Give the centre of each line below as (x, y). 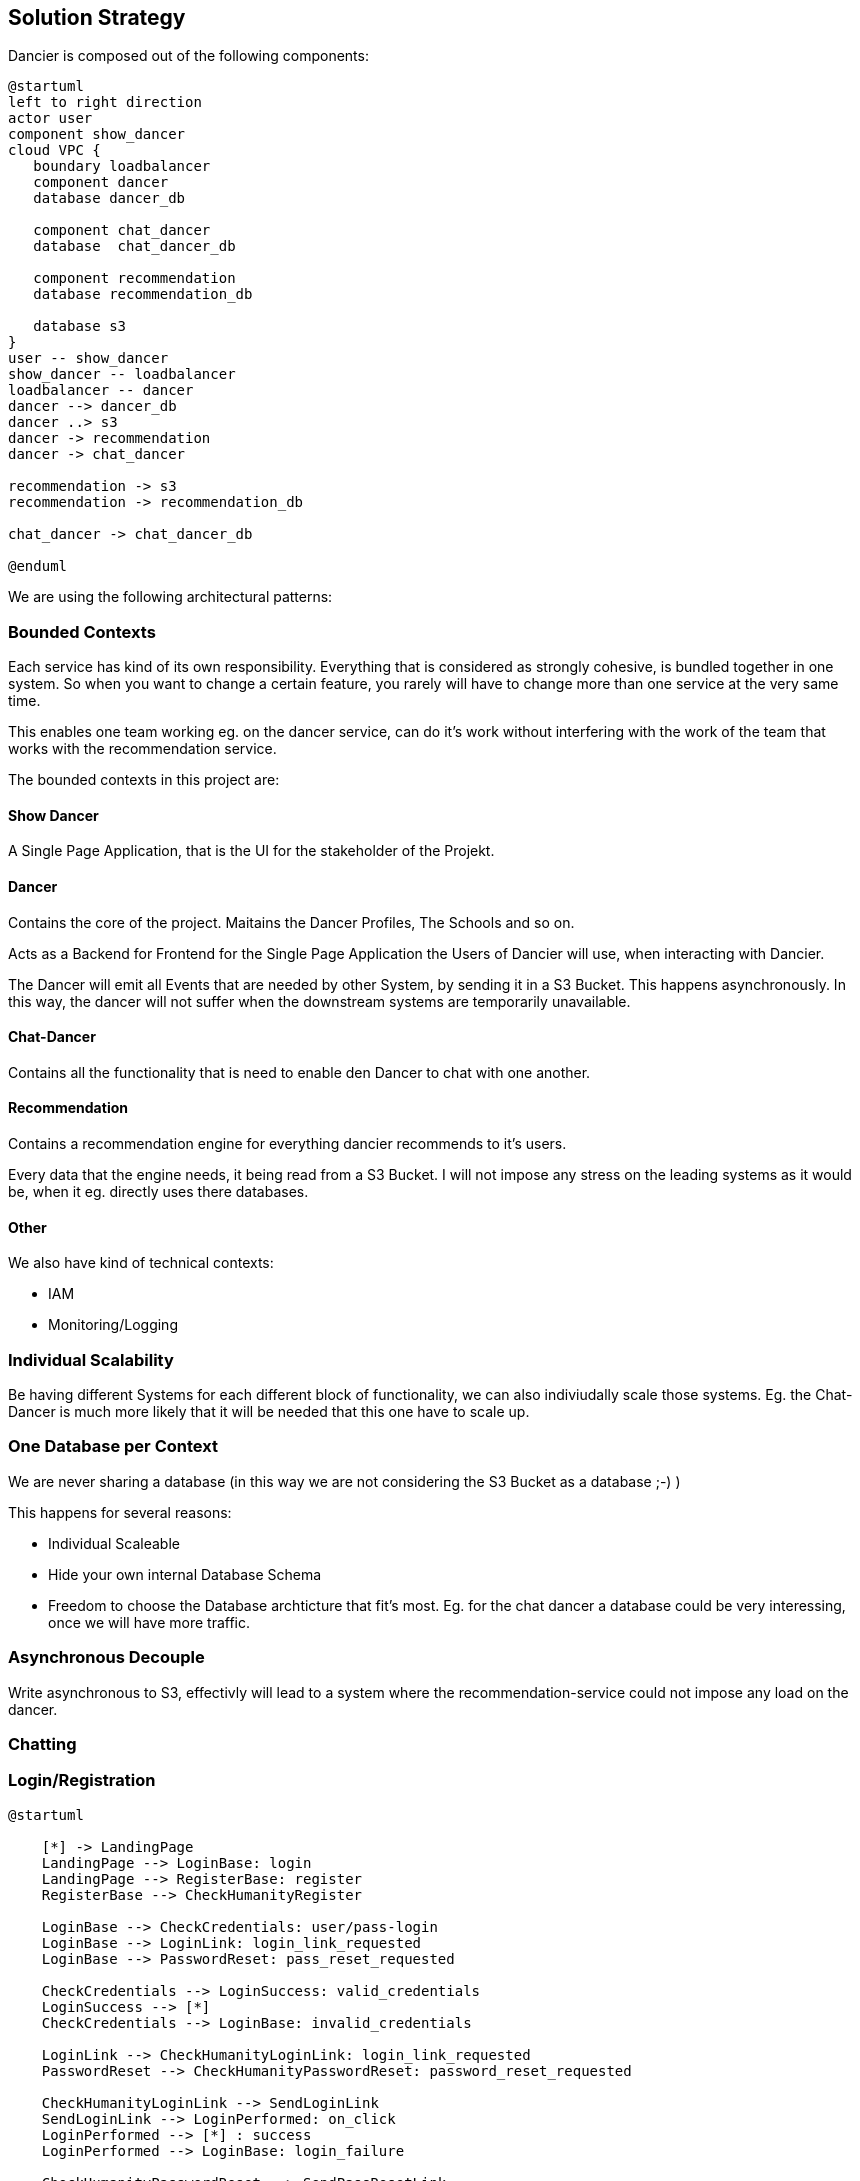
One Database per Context (113, 1446)
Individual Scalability (91, 1359)
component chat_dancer (122, 230)
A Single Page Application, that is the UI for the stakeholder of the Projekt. (251, 851)
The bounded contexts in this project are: (144, 780)
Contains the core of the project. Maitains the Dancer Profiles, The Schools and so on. (291, 922)
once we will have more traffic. (149, 1622)
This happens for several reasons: (120, 1512)
